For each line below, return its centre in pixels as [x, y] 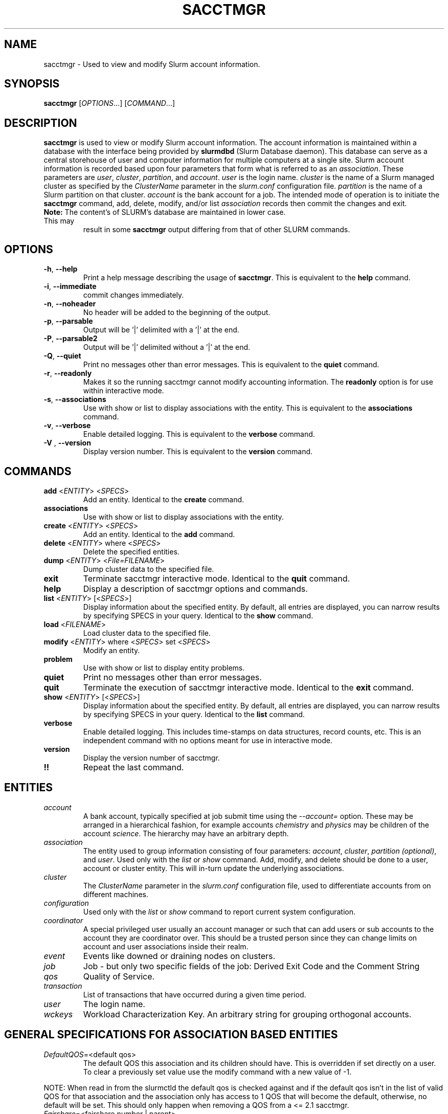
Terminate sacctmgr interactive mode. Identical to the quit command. [217, 578]
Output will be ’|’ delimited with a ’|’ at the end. [161, 330]
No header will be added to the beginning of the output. [177, 313]
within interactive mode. [124, 391]
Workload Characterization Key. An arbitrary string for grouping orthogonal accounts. [247, 1014]
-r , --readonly [68, 373]
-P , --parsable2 [71, 339]
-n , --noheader [70, 304]
